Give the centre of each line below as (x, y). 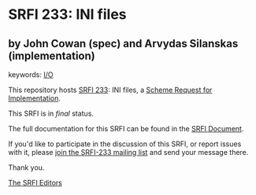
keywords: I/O (31, 75)
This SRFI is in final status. (51, 113)
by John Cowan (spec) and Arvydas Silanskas (123, 44)
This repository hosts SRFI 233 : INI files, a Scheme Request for (110, 90)
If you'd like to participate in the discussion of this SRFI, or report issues (125, 144)
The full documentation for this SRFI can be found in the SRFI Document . (126, 129)
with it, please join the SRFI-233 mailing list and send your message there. (128, 152)
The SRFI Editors (35, 183)
